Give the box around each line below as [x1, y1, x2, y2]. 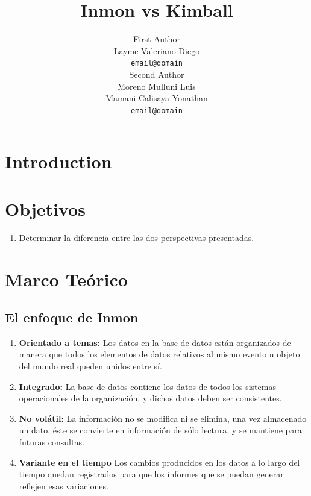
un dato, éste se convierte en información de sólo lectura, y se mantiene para [19, 424, 302, 436]
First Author [133, 33, 180, 45]
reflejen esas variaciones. [19, 479, 108, 492]
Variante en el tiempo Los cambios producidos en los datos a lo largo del [19, 456, 300, 468]
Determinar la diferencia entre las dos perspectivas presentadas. [19, 231, 254, 243]
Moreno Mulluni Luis [118, 80, 196, 92]
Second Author [129, 67, 184, 80]
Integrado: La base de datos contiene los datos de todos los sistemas [19, 380, 276, 392]
